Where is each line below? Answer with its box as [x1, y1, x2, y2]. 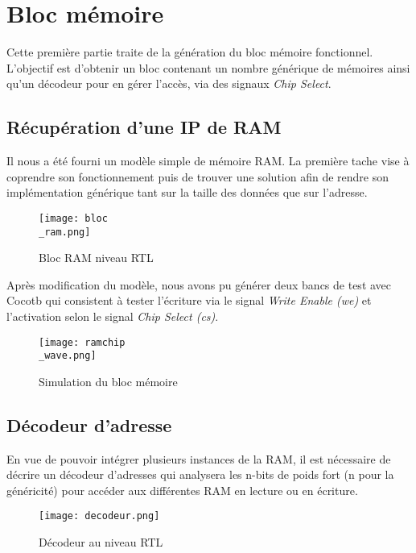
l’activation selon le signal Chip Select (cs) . [6, 307, 219, 324]
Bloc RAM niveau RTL [39, 249, 154, 266]
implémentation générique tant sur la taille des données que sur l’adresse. [6, 184, 368, 201]
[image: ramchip [39, 336, 126, 348]
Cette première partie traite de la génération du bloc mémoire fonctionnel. [6, 44, 373, 60]
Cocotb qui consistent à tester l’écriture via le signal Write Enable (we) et [6, 292, 372, 309]
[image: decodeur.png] [39, 510, 160, 522]
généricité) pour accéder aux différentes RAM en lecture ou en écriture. [6, 481, 358, 498]
